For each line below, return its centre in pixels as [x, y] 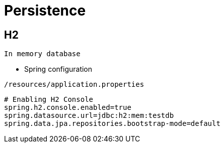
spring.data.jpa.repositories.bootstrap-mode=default [112, 124]
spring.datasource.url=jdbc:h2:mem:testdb [89, 116]
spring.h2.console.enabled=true [68, 108]
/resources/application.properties [74, 85]
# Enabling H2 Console [49, 100]
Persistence [45, 11]
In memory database [42, 54]
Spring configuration [58, 69]
